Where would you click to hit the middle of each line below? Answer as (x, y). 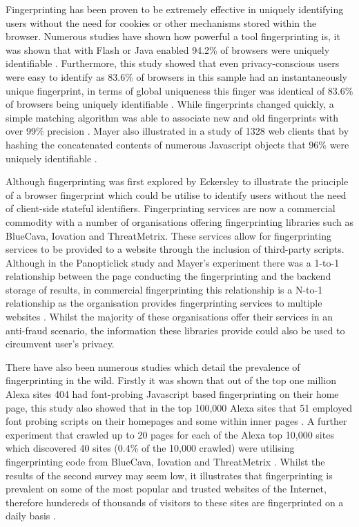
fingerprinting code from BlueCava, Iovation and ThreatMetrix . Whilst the (165, 461)
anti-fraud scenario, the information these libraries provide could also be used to (175, 330)
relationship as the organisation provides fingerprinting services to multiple (164, 303)
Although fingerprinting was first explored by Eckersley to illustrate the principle (177, 181)
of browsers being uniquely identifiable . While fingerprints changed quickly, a (170, 104)
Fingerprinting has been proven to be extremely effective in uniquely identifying (175, 9)
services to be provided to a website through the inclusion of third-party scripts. (175, 249)
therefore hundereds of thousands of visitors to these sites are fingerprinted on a (175, 502)
